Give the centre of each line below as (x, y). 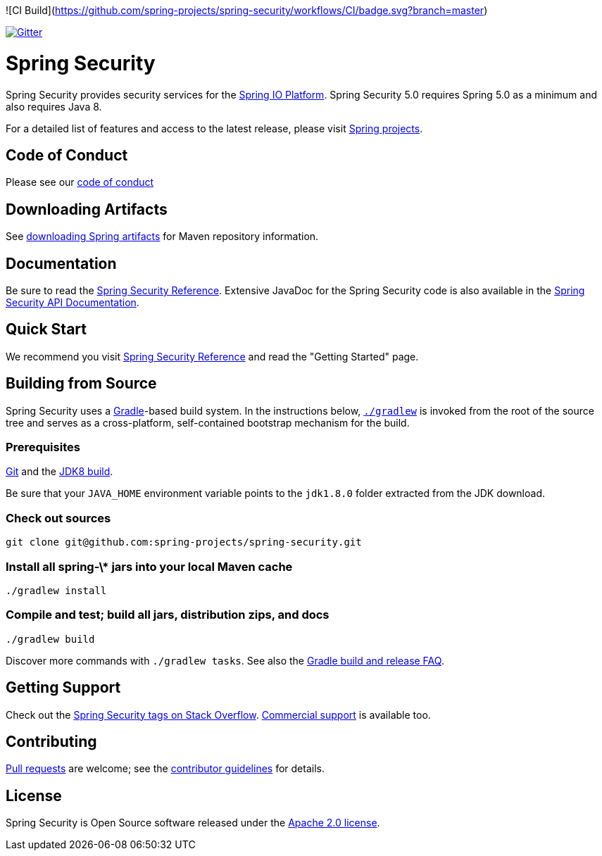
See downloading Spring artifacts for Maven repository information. (162, 237)
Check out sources (58, 518)
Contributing (51, 741)
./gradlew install (56, 590)
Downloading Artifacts (87, 209)
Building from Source (81, 384)
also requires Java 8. (54, 106)
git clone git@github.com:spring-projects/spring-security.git (184, 542)
